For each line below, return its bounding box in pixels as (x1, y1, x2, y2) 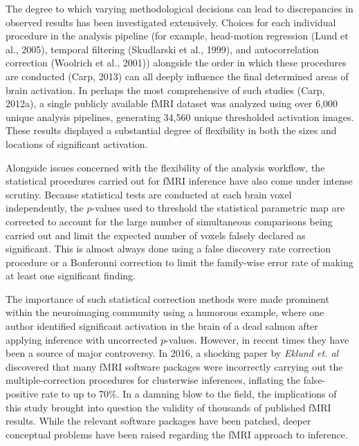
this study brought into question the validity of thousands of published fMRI (6, 400, 331, 414)
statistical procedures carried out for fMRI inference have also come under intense (6, 174, 353, 188)
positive (6, 387, 39, 401)
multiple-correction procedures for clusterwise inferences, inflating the (6, 373, 301, 387)
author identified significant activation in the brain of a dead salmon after (6, 319, 318, 333)
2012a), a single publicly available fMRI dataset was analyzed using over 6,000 (6, 96, 338, 111)
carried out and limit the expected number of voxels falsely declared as (6, 227, 306, 242)
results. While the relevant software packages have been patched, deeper (6, 414, 311, 428)
